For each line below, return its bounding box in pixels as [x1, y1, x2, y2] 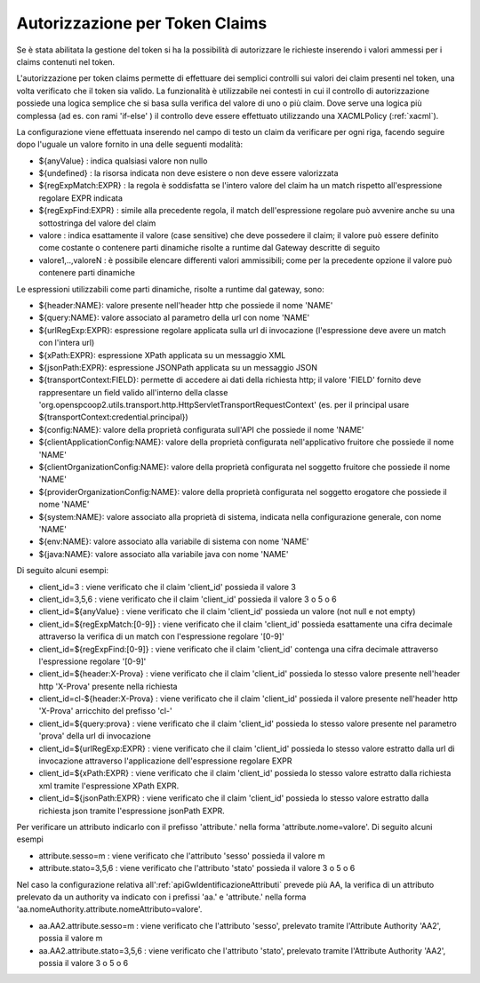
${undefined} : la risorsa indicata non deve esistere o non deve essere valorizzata [38, 168, 339, 179]
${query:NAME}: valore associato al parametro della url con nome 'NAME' [38, 312, 310, 324]
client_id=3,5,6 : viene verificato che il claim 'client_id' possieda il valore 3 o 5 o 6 [38, 594, 337, 604]
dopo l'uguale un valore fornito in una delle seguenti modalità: [16, 139, 244, 150]
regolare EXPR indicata [38, 192, 124, 204]
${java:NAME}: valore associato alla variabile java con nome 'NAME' [38, 548, 289, 559]
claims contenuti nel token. [16, 56, 116, 67]
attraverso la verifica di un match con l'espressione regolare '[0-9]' [38, 631, 284, 642]
